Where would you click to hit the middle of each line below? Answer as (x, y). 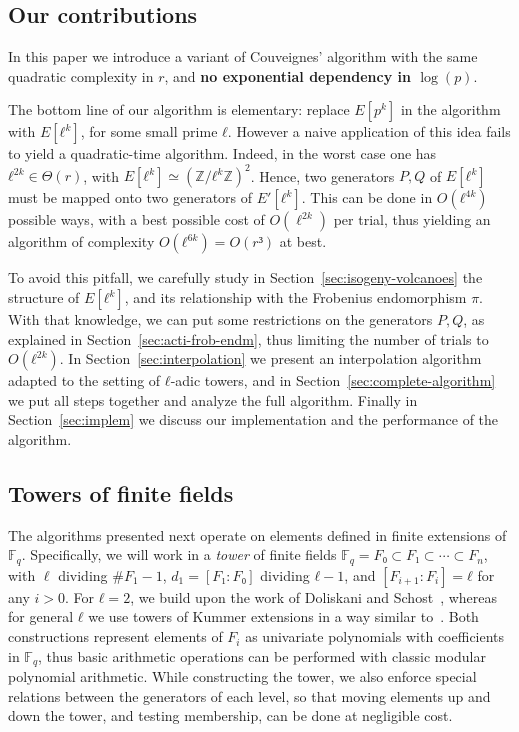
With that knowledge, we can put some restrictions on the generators (220, 319)
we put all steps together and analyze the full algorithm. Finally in (213, 399)
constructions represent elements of (115, 636)
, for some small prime (149, 131)
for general (41, 616)
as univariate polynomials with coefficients (375, 636)
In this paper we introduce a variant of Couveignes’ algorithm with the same (243, 56)
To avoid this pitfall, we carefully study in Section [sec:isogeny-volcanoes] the (245, 277)
